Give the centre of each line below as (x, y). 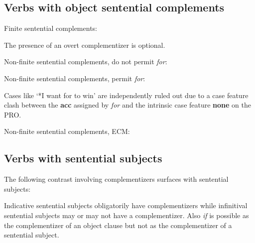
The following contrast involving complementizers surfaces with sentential (116, 179)
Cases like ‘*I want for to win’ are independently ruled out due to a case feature (126, 95)
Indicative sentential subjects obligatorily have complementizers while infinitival (126, 205)
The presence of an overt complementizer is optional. (85, 45)
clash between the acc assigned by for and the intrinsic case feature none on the (127, 105)
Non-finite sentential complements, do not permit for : (86, 61)
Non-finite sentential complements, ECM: (67, 131)
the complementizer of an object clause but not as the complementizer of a (118, 225)
